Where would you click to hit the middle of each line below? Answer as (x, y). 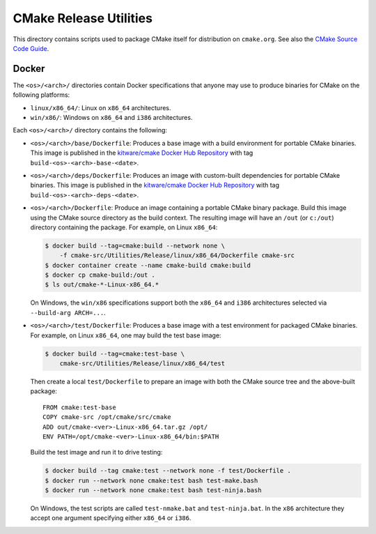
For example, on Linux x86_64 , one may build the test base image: (126, 335)
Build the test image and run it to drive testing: (96, 452)
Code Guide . (31, 48)
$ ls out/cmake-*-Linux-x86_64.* (102, 285)
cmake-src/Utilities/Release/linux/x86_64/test (142, 364)
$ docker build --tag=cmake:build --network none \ (135, 245)
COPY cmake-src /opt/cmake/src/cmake (107, 417)
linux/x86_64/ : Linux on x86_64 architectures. (101, 107)
